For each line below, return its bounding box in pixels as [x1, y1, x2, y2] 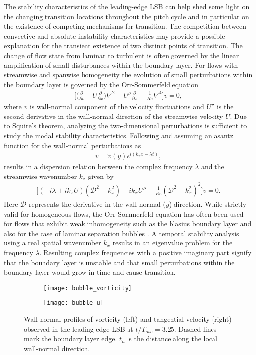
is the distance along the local [127, 333, 217, 344]
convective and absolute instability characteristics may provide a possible [4, 30, 225, 41]
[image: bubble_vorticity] [43, 284, 132, 292]
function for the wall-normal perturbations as [4, 140, 141, 150]
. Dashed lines [174, 323, 217, 334]
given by [88, 171, 114, 181]
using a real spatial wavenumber [4, 237, 101, 248]
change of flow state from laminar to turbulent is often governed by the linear [4, 50, 239, 60]
